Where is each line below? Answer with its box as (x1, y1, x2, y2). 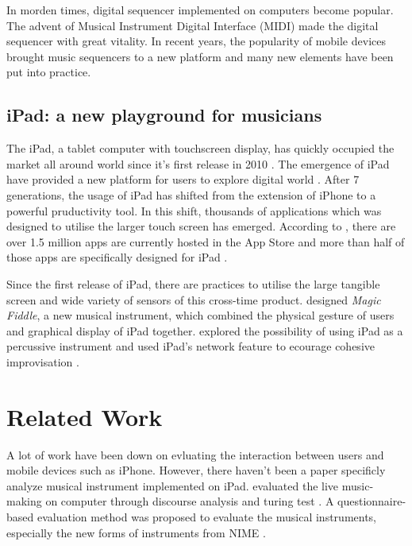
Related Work (6, 400, 163, 432)
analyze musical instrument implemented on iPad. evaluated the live (6, 477, 339, 494)
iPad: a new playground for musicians (6, 103, 322, 127)
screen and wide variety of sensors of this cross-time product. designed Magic (6, 291, 381, 308)
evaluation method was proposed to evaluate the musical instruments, (37, 508, 377, 525)
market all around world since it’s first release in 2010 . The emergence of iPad (6, 155, 390, 172)
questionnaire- (337, 493, 406, 509)
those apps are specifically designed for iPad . (6, 249, 228, 265)
